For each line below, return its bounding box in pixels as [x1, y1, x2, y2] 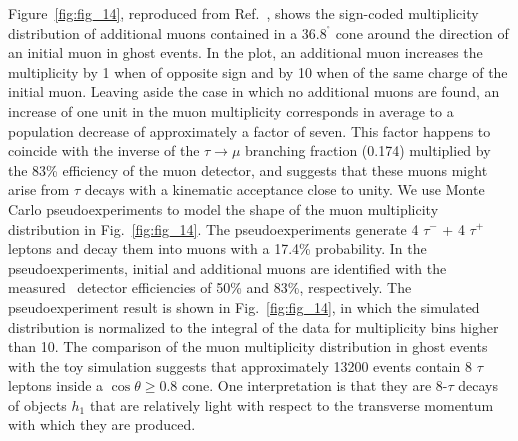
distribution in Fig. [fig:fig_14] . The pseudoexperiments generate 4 [8, 218, 419, 239]
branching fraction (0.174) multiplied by [245, 140, 491, 161]
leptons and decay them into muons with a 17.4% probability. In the [8, 238, 427, 259]
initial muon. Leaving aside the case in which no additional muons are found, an [8, 81, 500, 102]
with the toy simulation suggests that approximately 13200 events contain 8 [8, 355, 472, 376]
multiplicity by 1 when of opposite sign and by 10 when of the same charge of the [8, 61, 508, 82]
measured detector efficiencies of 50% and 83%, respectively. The [8, 277, 412, 298]
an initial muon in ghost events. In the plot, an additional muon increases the [8, 42, 483, 63]
